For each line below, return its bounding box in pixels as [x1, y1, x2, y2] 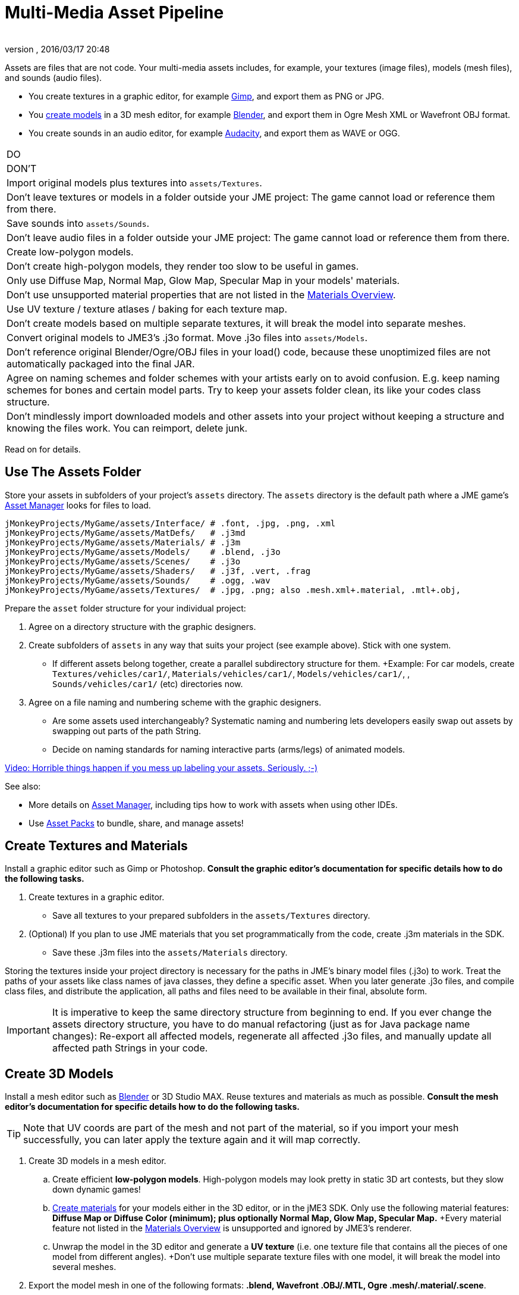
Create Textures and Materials [5, 838, 188, 854]
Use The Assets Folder [5, 464, 141, 480]
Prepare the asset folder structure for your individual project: [5, 603, 246, 613]
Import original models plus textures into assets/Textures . [7, 176, 262, 189]
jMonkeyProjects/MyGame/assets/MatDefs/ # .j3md [5, 528, 246, 538]
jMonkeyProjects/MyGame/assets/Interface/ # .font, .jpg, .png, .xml [5, 518, 336, 528]
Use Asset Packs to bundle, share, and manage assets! [29, 817, 244, 828]
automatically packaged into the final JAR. [7, 357, 195, 370]
